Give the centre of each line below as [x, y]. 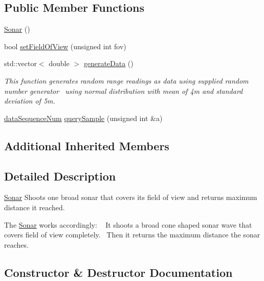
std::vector [20, 63]
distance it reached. [35, 207]
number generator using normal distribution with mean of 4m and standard [124, 91]
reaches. [16, 244]
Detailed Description [60, 176]
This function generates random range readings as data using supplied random [126, 80]
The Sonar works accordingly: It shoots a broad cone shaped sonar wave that [128, 224]
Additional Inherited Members [87, 145]
